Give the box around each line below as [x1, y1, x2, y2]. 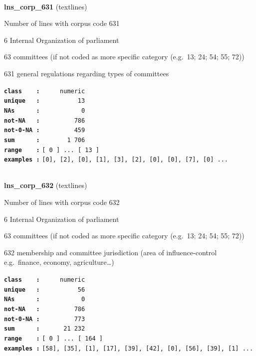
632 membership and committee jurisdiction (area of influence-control [4, 247, 217, 257]
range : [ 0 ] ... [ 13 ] [4, 146, 99, 154]
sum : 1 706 [4, 136, 85, 144]
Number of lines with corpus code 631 [4, 18, 120, 28]
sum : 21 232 [4, 325, 85, 333]
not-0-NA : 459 [4, 127, 85, 134]
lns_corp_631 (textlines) [4, 1, 87, 11]
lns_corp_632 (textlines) [4, 180, 87, 190]
